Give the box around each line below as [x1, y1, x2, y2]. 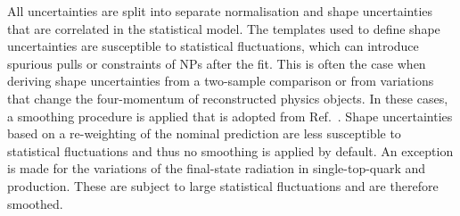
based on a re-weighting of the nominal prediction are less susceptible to [7, 124, 401, 143]
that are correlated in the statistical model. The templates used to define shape [7, 19, 440, 37]
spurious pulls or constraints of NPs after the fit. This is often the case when [7, 54, 426, 72]
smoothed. [7, 194, 63, 212]
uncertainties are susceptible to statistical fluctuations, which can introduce [7, 37, 419, 55]
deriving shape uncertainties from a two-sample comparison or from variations [7, 71, 434, 90]
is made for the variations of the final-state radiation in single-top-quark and [7, 159, 426, 178]
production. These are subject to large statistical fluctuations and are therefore [7, 176, 439, 195]
